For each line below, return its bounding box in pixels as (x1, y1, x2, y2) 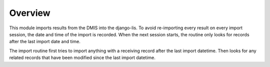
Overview (9, 7, 50, 18)
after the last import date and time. (9, 39, 81, 45)
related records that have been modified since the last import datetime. (9, 55, 156, 61)
